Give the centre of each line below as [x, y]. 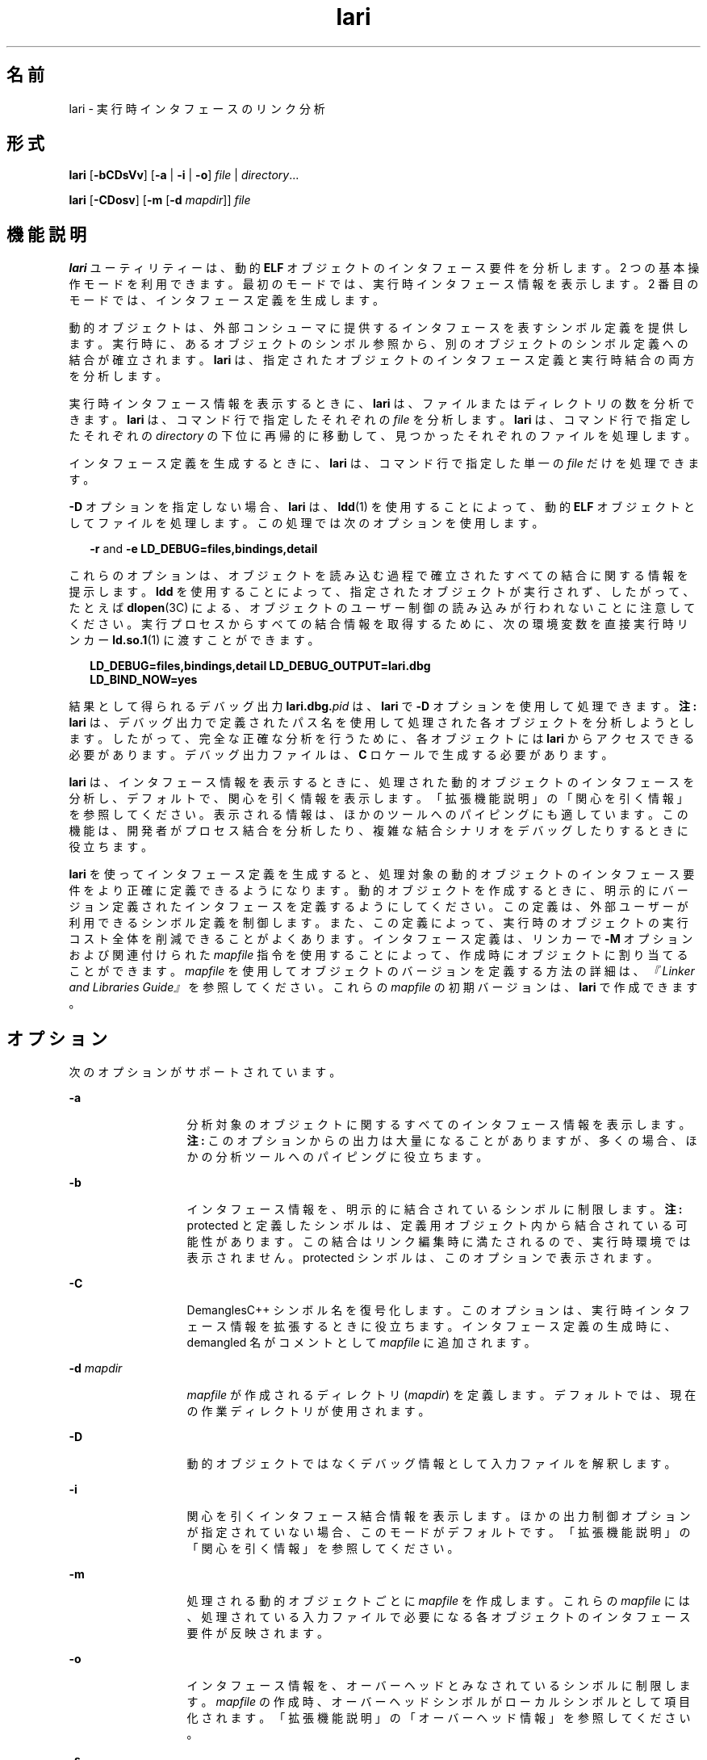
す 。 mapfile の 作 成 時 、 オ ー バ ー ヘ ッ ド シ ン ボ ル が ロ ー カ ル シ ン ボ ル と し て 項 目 [439, 1702]
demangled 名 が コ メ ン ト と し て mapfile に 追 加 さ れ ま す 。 [361, 1343]
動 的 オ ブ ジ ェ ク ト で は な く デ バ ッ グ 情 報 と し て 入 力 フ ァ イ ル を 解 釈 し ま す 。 [431, 1464]
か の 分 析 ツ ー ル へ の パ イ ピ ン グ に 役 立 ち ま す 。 [337, 1157]
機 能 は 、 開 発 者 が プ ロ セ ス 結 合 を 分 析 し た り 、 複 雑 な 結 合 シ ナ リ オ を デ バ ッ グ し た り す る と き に [379, 831]
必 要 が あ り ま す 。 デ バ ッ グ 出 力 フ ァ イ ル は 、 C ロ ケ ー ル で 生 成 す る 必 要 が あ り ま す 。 [341, 755]
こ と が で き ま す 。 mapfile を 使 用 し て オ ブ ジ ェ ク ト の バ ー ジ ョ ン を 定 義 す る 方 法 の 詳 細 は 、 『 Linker [382, 971]
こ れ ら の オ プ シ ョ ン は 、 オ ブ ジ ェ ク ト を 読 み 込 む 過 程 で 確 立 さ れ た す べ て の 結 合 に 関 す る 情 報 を [379, 576]
